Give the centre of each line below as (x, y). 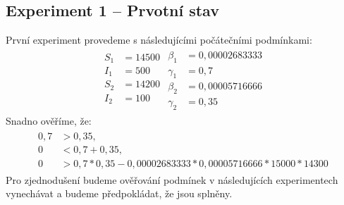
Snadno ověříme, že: (49, 121)
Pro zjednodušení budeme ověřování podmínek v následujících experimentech (172, 179)
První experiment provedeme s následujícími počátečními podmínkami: (159, 40)
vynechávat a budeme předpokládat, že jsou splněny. (119, 193)
